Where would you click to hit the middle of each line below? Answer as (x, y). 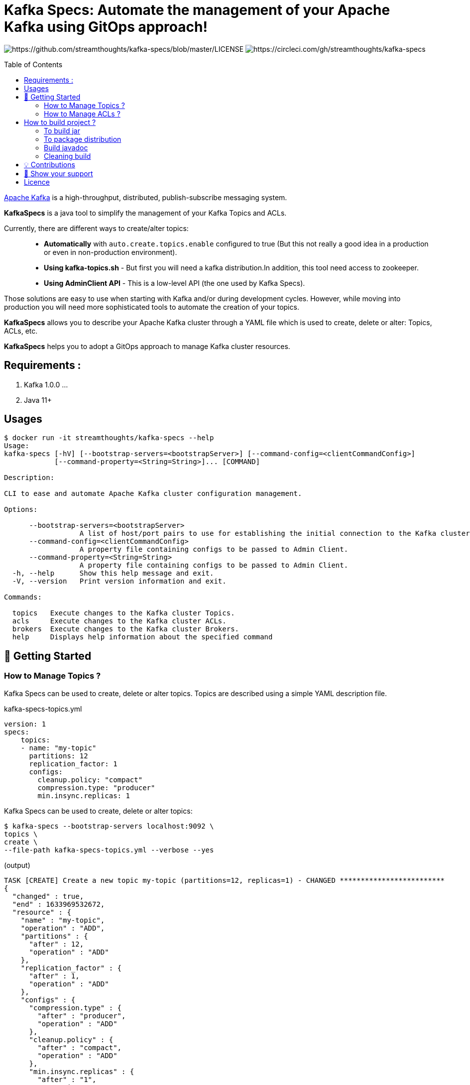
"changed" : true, (48, 896)
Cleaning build (67, 156)
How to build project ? (60, 122)
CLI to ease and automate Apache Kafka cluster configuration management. (153, 494)
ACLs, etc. (21, 331)
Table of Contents (33, 64)
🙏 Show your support (59, 173)
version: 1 (25, 724)
